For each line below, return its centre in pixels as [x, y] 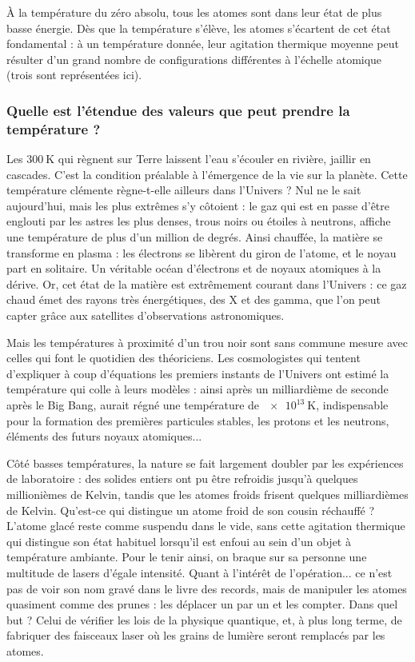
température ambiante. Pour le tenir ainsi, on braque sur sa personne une [187, 557]
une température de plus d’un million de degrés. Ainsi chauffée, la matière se [195, 237]
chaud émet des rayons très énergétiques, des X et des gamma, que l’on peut [194, 299]
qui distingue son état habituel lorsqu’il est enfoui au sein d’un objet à [179, 541]
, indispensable [352, 405]
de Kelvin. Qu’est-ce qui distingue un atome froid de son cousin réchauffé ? [191, 510]
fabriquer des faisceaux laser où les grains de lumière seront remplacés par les [196, 635]
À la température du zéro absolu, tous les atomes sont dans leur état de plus [194, 12]
